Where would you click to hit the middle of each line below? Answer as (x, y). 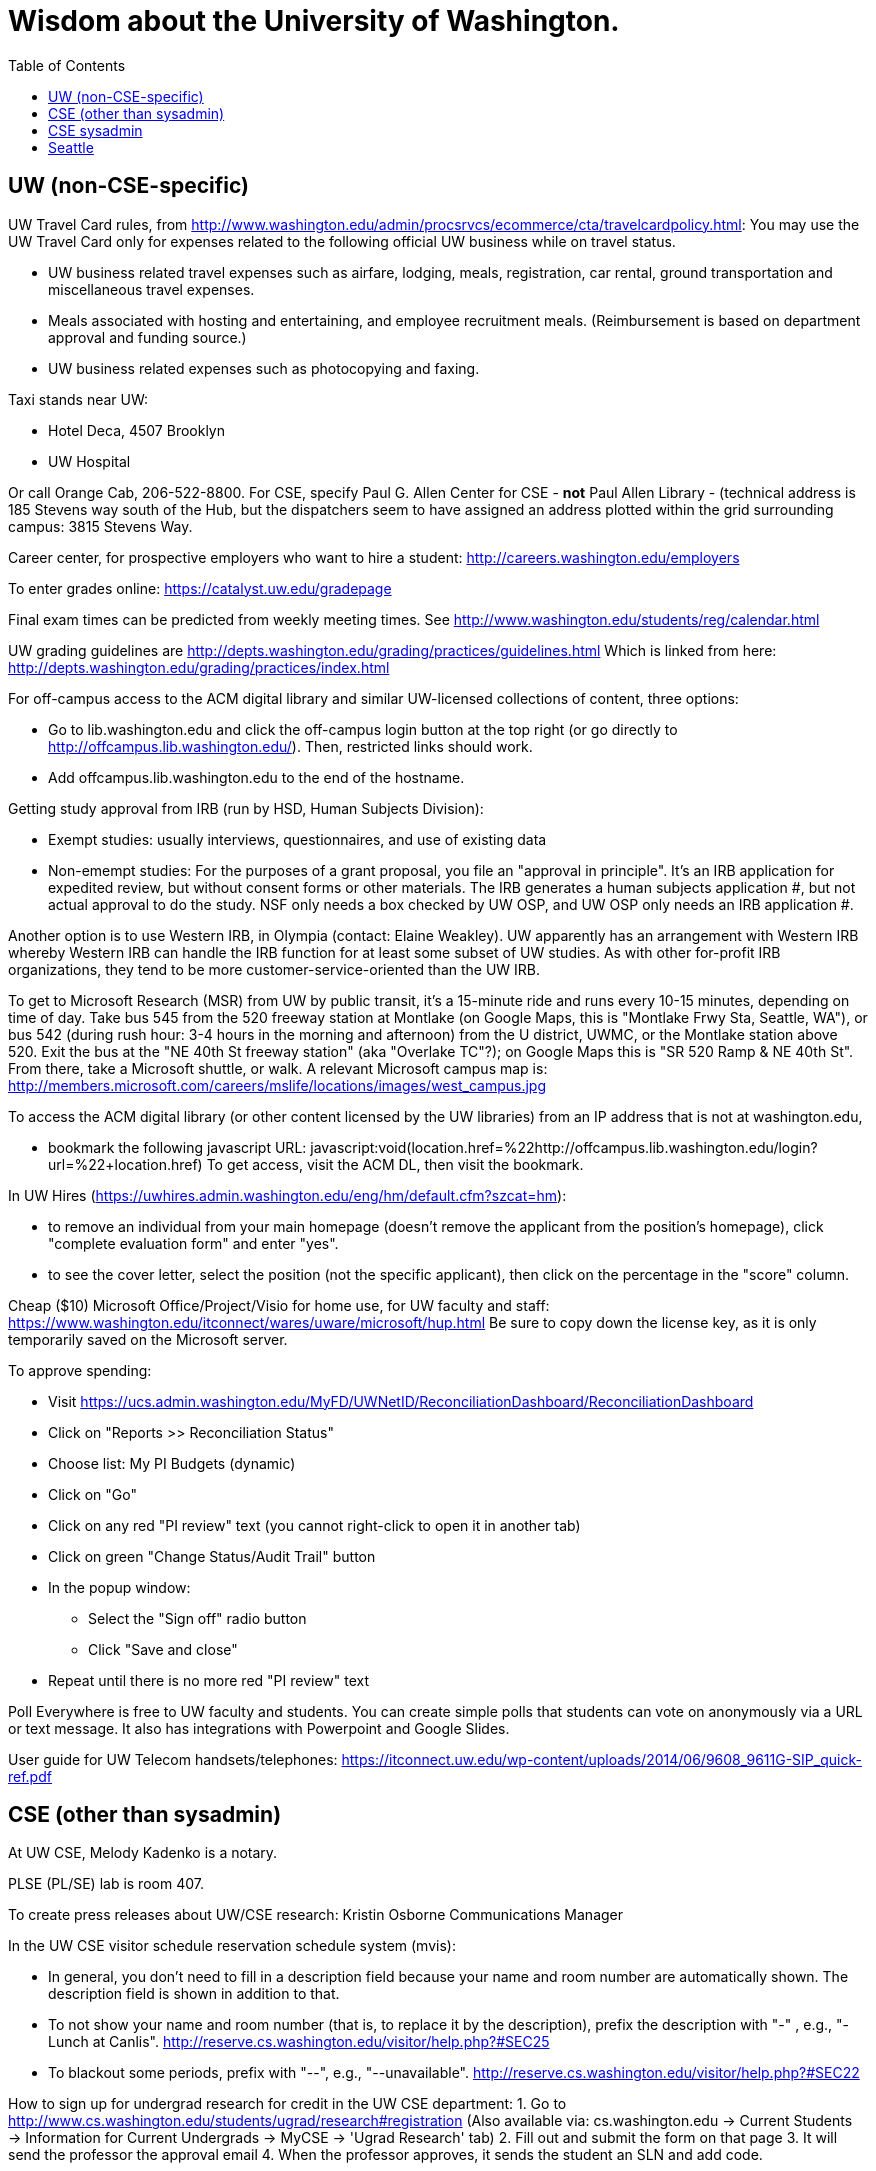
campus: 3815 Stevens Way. (100, 526)
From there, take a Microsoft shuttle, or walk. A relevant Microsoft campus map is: (278, 1068)
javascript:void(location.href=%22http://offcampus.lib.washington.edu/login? (564, 1147)
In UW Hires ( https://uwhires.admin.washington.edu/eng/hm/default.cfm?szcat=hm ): (287, 1195)
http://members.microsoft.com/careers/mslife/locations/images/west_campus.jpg (277, 1085)
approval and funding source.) (147, 337)
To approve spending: (80, 1370)
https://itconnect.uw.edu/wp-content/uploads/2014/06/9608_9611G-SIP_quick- (601, 1759)
